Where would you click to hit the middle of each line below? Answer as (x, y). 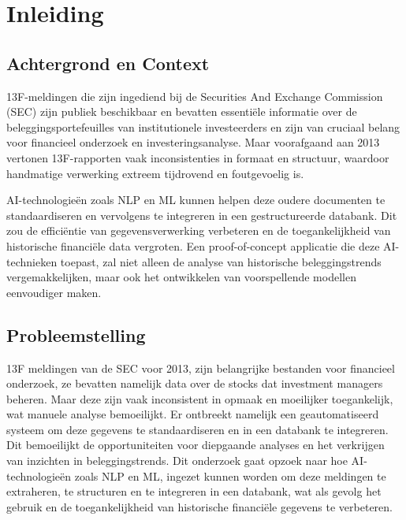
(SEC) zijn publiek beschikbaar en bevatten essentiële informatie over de (182, 111)
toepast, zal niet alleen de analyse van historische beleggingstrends (221, 261)
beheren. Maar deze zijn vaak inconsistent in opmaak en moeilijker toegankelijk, (200, 398)
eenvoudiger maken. (54, 292)
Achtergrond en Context (108, 63)
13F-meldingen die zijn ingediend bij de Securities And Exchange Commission (195, 96)
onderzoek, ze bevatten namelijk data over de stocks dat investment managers (195, 383)
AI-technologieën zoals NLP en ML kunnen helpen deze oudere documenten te (196, 200)
